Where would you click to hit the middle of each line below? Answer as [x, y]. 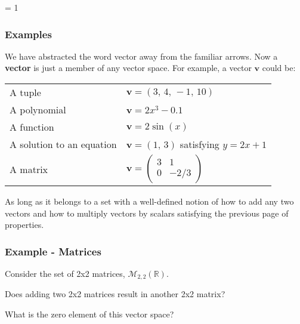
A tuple [25, 92]
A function [32, 127]
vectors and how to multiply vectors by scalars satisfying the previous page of [147, 213]
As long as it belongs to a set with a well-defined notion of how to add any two [149, 201]
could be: [279, 68]
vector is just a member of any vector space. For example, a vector [128, 68]
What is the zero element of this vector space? [89, 314]
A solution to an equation [63, 144]
